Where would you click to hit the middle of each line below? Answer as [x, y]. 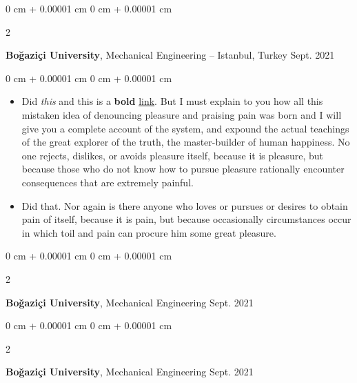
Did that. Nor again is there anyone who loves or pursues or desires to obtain [185, 205]
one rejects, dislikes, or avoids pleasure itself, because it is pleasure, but [172, 155]
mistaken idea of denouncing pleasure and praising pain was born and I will [182, 114]
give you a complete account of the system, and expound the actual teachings [185, 128]
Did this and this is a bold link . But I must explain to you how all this [172, 101]
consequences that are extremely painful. [108, 182]
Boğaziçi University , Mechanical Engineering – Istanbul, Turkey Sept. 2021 [170, 55]
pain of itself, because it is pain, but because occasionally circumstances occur [186, 219]
